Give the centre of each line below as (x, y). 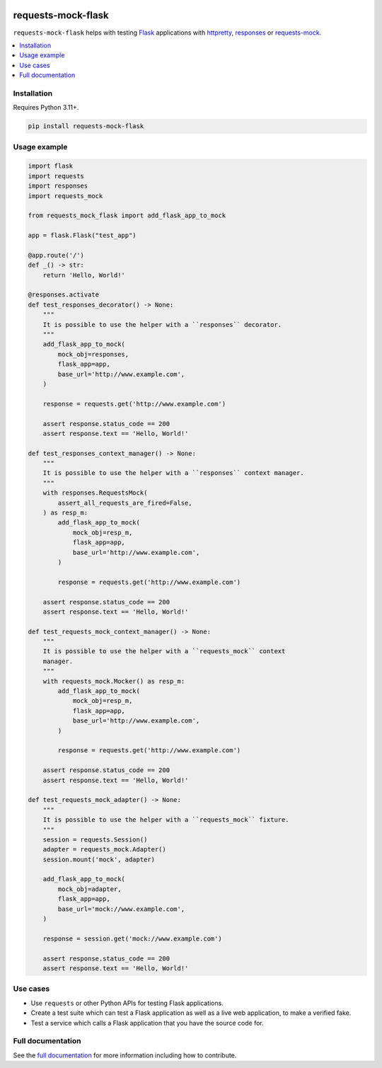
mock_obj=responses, (93, 354)
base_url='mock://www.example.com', (121, 909)
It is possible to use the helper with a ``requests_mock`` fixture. (166, 820)
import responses (58, 186)
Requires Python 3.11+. (46, 108)
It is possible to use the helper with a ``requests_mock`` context (164, 651)
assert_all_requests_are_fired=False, (125, 503)
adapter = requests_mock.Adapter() (104, 850)
